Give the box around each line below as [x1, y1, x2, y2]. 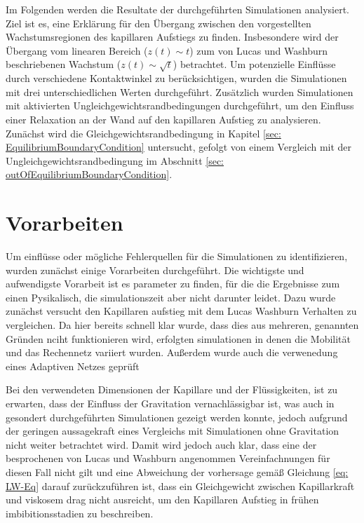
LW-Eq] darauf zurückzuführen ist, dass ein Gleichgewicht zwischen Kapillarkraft [6, 478, 355, 493]
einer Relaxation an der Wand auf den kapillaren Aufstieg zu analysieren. [6, 111, 321, 126]
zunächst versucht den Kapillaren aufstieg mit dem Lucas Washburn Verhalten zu [6, 304, 357, 318]
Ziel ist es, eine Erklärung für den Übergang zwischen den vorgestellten [6, 15, 311, 30]
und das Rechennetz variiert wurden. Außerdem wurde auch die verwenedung [6, 345, 338, 360]
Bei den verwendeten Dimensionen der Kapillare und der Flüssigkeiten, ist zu [6, 382, 338, 397]
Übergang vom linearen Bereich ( [6, 43, 148, 57]
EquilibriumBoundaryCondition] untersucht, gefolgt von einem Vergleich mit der [6, 140, 352, 154]
